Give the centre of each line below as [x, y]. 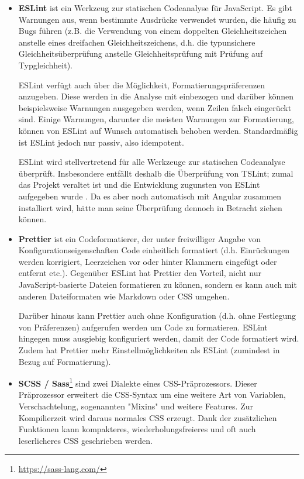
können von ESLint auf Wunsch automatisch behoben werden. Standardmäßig [158, 130]
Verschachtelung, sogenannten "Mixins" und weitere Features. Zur [136, 406]
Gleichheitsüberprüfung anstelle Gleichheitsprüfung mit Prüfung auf [141, 54]
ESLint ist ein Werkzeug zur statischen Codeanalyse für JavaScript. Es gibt [156, 8]
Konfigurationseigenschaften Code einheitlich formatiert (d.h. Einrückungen [154, 250]
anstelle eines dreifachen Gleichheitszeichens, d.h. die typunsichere [137, 42]
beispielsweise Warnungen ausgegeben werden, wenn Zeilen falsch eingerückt [155, 107]
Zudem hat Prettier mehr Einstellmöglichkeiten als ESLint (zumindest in [149, 350]
